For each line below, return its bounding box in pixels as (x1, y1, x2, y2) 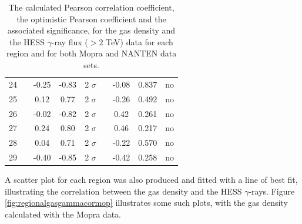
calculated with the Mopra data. (5, 208, 122, 220)
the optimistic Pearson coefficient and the (16, 12, 166, 25)
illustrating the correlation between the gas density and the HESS (5, 185, 242, 197)
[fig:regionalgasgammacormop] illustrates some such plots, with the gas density (5, 196, 288, 209)
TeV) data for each (106, 35, 173, 48)
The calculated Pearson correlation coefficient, (8, 1, 175, 13)
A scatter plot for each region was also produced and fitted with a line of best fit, (5, 173, 298, 186)
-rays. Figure (249, 185, 295, 197)
